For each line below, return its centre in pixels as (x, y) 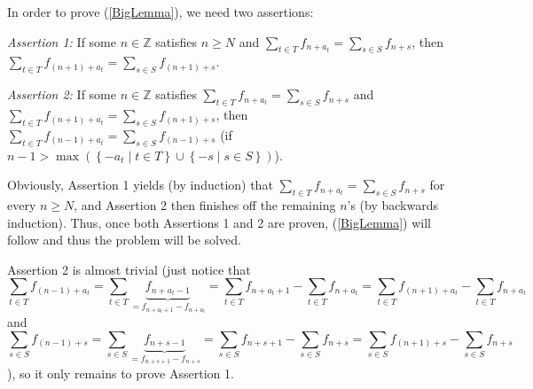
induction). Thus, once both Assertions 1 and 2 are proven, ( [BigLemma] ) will (219, 222)
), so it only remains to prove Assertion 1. (121, 373)
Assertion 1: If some (62, 41)
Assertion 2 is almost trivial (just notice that (129, 269)
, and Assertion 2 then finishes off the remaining (205, 204)
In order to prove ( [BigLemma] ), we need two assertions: (161, 12)
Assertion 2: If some (62, 94)
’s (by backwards (392, 204)
